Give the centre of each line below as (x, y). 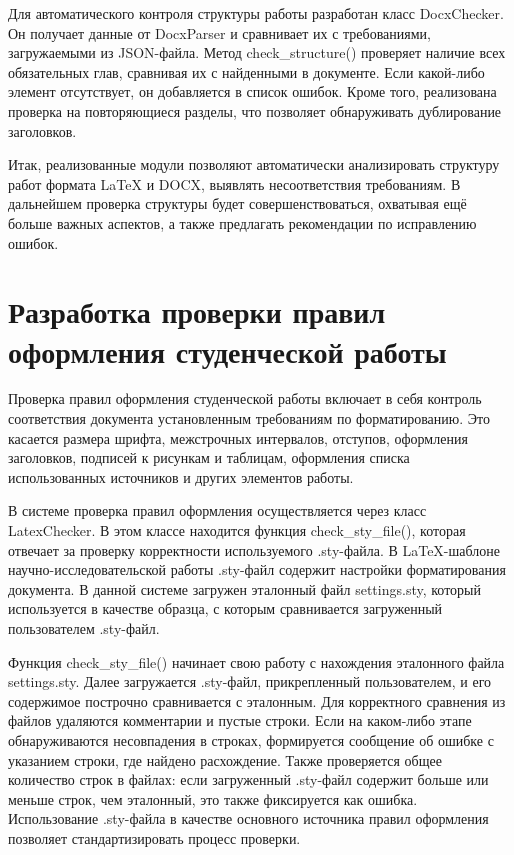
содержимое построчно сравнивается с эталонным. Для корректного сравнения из (257, 700)
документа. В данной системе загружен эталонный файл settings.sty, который (244, 588)
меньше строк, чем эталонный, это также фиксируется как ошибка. (213, 798)
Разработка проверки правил (197, 311)
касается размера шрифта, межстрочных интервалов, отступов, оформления (238, 437)
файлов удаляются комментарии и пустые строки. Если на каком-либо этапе (240, 720)
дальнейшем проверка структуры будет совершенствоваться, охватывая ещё (237, 203)
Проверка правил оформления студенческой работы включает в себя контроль (245, 398)
